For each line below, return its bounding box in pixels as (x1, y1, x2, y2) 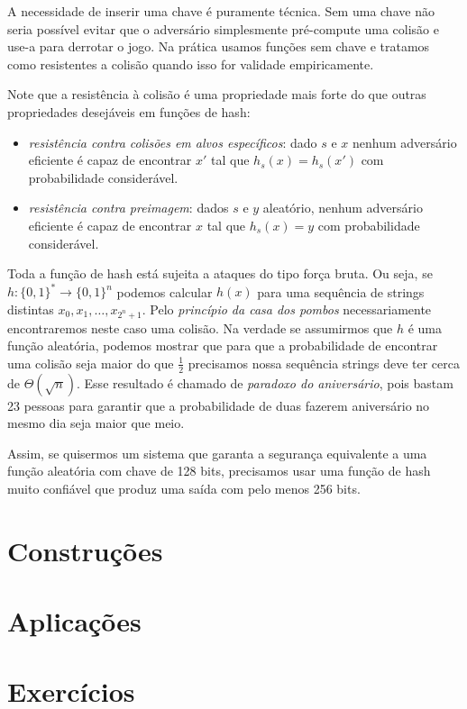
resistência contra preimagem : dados (28, 198, 229, 217)
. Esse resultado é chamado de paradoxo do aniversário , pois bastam (77, 373, 453, 392)
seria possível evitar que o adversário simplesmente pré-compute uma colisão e (7, 19, 439, 38)
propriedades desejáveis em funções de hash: (7, 102, 251, 121)
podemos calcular (116, 282, 213, 301)
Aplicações (7, 603, 142, 640)
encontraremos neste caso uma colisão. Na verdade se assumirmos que (7, 318, 393, 337)
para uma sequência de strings (257, 282, 425, 301)
